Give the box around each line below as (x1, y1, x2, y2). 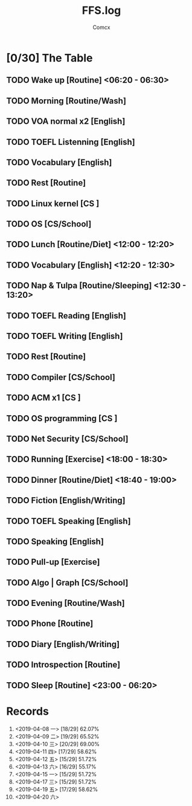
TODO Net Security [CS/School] (6, 433, 129, 444)
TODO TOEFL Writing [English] (6, 331, 123, 341)
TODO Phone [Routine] (6, 619, 94, 629)
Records (6, 704, 50, 718)
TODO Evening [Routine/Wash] (6, 598, 125, 608)
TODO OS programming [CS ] (6, 413, 118, 424)
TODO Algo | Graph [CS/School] (6, 578, 129, 588)
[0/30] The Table (6, 51, 93, 65)
